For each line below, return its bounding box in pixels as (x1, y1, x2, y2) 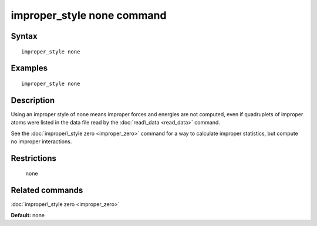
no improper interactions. (11, 138, 72, 145)
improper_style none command (11, 9, 167, 22)
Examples (11, 63, 48, 73)
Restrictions (11, 153, 57, 163)
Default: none (11, 211, 45, 218)
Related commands (11, 185, 83, 195)
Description (11, 95, 55, 105)
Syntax (11, 31, 38, 41)
